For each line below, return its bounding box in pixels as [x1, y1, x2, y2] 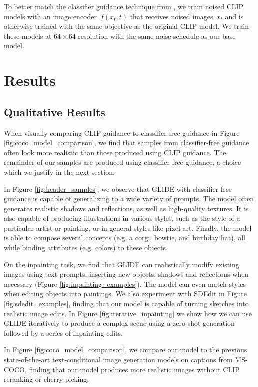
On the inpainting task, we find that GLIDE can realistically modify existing [4, 259, 239, 269]
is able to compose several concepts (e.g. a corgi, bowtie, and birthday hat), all [4, 232, 246, 243]
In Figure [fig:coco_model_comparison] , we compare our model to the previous [4, 344, 247, 355]
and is [225, 11, 244, 21]
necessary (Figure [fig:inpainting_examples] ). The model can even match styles [4, 278, 246, 289]
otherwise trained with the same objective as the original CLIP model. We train [4, 21, 249, 31]
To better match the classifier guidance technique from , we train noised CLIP [4, 1, 244, 11]
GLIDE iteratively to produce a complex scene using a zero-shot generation [4, 318, 235, 328]
